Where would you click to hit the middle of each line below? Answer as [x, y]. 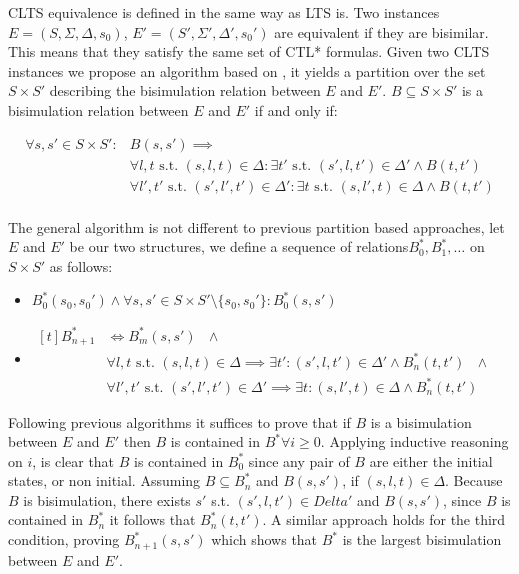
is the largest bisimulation [422, 539]
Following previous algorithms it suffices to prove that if [179, 421]
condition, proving [64, 539]
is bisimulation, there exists [107, 499]
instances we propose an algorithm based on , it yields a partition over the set [247, 70]
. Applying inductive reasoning [414, 441]
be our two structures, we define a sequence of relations [239, 246]
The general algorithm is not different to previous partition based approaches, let [256, 226]
